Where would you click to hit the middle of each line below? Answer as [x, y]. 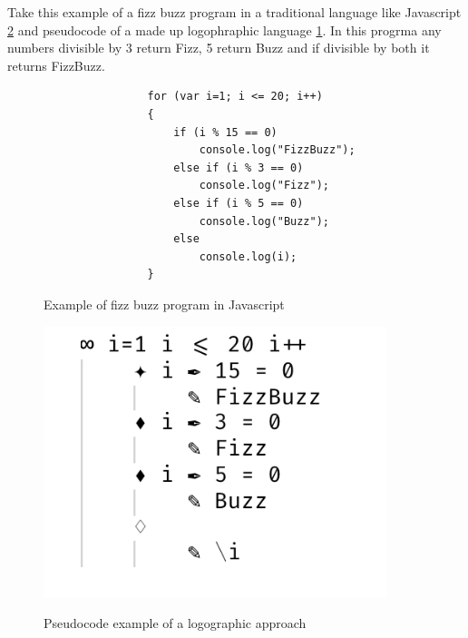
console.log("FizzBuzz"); [277, 150]
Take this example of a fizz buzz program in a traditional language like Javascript [234, 12]
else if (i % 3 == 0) [239, 167]
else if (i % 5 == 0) [239, 203]
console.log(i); [248, 256]
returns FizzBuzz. [56, 65]
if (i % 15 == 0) [225, 132]
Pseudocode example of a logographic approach [175, 623]
